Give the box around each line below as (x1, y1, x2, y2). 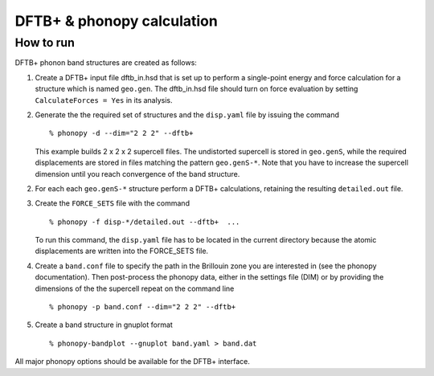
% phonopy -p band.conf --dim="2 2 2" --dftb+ (49, 302, 236, 312)
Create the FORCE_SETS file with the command (35, 198, 190, 208)
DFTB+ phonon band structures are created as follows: (14, 58, 197, 67)
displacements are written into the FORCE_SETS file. (35, 246, 209, 256)
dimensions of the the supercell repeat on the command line (35, 284, 235, 293)
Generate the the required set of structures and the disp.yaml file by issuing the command (35, 109, 340, 120)
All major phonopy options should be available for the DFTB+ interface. (14, 357, 251, 366)
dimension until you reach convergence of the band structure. (35, 169, 240, 178)
